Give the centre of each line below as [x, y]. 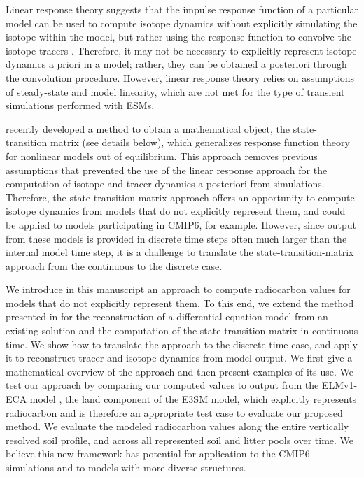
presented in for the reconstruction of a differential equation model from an [167, 316]
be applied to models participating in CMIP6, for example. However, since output [181, 224]
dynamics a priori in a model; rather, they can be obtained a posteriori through [176, 64]
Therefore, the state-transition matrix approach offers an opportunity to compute [180, 197]
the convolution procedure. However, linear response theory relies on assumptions [180, 77]
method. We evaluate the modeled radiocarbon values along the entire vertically [177, 426]
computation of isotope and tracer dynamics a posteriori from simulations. [165, 184]
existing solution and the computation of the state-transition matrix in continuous [182, 330]
